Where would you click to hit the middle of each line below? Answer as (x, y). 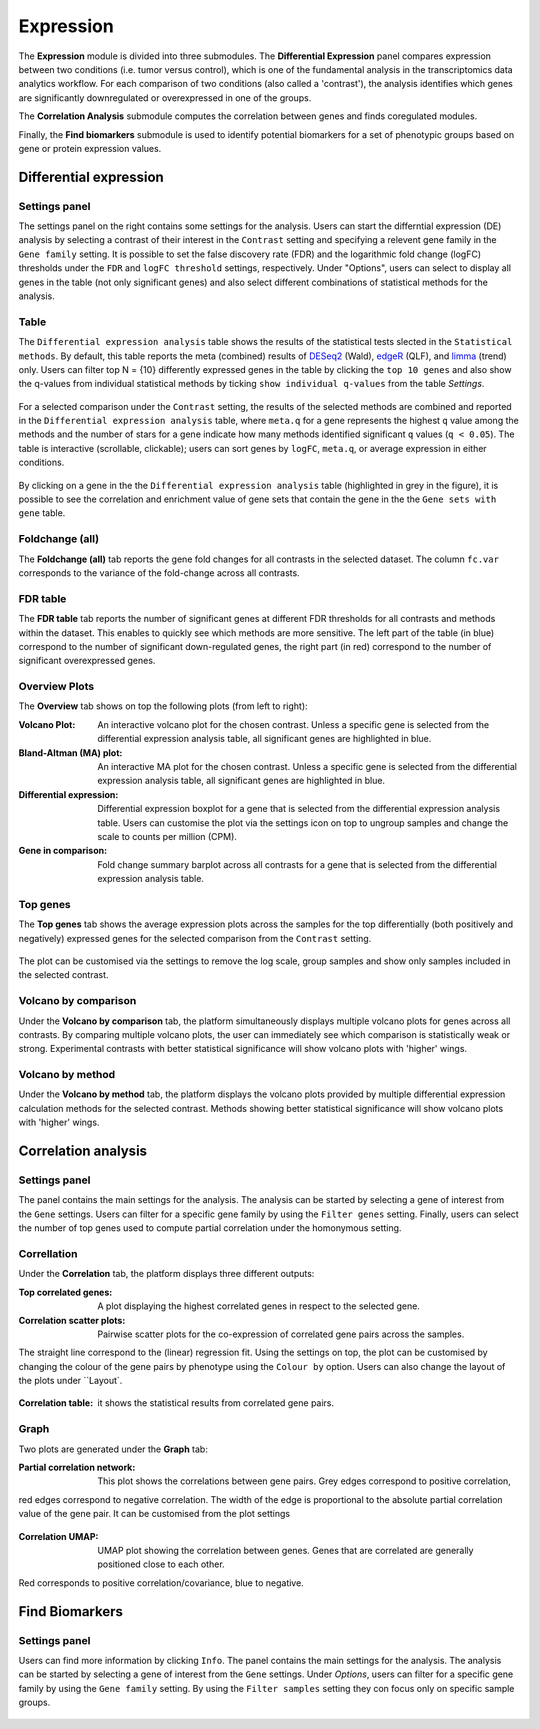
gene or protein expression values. (90, 148)
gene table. (42, 513)
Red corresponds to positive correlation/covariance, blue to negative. (161, 1582)
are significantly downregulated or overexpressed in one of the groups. (165, 97)
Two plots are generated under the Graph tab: (113, 1449)
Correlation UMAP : (58, 1536)
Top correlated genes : (65, 1292)
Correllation (48, 1253)
